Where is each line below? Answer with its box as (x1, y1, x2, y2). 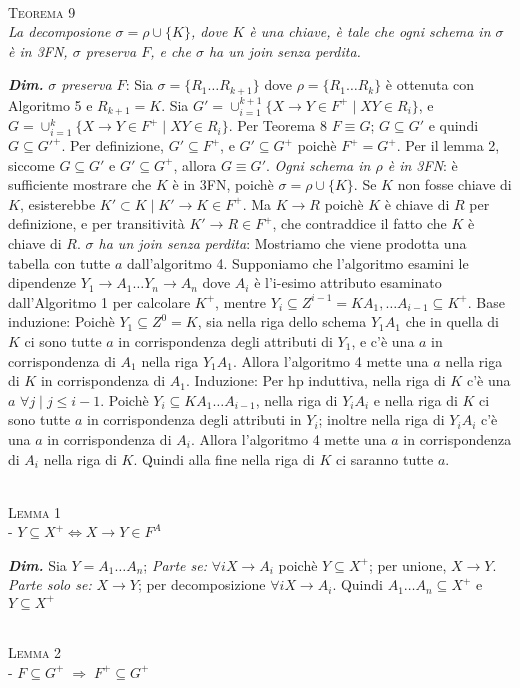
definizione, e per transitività (8, 213, 185, 234)
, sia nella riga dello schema (197, 311, 367, 332)
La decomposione (8, 21, 111, 42)
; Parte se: (143, 554, 208, 575)
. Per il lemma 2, (396, 135, 500, 156)
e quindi (428, 115, 479, 136)
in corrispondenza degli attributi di (118, 330, 333, 351)
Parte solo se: (8, 574, 92, 595)
